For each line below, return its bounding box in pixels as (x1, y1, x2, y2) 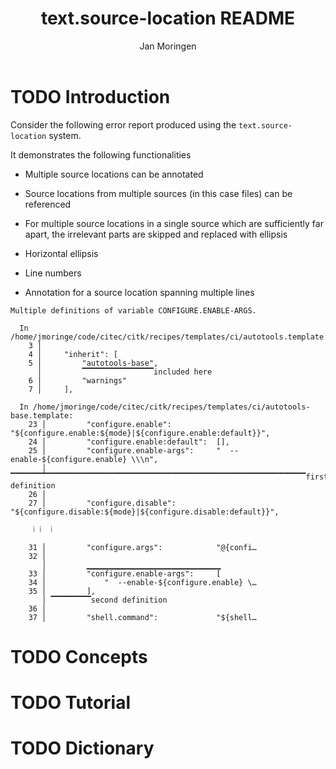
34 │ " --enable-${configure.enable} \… (28, 577, 257, 587)
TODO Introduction (10, 85, 171, 108)
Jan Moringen (139, 40, 197, 52)
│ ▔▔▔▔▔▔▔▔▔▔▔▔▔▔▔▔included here (36, 367, 213, 377)
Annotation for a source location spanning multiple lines (24, 286, 255, 298)
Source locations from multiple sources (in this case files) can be (24, 187, 293, 199)
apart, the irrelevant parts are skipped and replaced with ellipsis (24, 228, 288, 240)
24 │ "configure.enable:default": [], (28, 437, 230, 447)
